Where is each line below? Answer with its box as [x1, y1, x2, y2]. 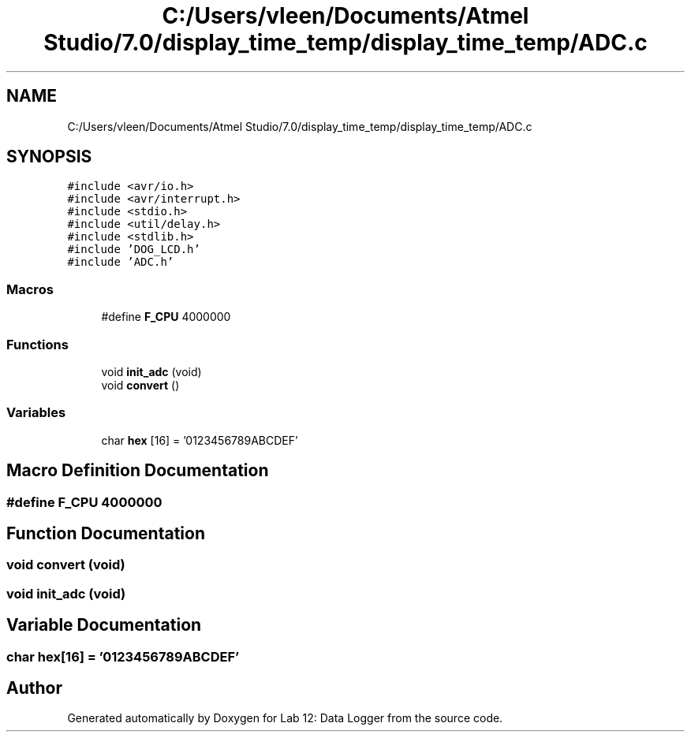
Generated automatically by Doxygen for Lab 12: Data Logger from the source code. [67, 711, 503, 725]
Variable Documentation [6, 615, 202, 635]
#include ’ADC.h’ [67, 255, 174, 269]
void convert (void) [6, 557, 125, 573]
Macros [6, 281, 54, 297]
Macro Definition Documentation [6, 460, 269, 481]
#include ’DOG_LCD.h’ [67, 243, 200, 256]
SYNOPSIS [6, 147, 92, 167]
